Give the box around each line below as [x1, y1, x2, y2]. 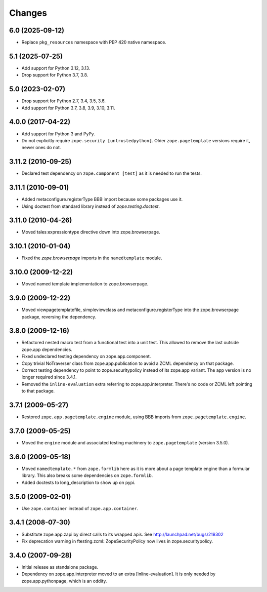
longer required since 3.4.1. [21, 374, 77, 380]
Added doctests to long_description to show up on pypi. [21, 479, 135, 485]
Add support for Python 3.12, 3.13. [21, 65, 90, 71]
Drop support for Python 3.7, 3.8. [21, 72, 89, 78]
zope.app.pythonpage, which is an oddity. [21, 578, 107, 584]
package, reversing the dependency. [21, 314, 96, 319]
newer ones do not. [21, 145, 61, 151]
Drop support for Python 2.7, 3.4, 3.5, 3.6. [21, 98, 106, 104]
